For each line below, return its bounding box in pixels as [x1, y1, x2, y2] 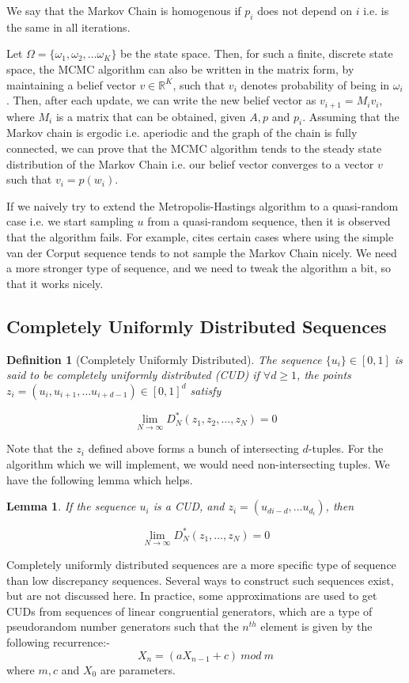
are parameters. [100, 661, 176, 677]
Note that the [6, 440, 73, 457]
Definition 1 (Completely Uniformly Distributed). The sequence [6, 351, 322, 367]
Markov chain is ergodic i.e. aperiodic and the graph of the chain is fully [6, 124, 358, 141]
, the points [297, 366, 351, 383]
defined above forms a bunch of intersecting [88, 440, 299, 457]
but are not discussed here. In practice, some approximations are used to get [6, 587, 377, 604]
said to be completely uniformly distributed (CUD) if [6, 366, 259, 383]
